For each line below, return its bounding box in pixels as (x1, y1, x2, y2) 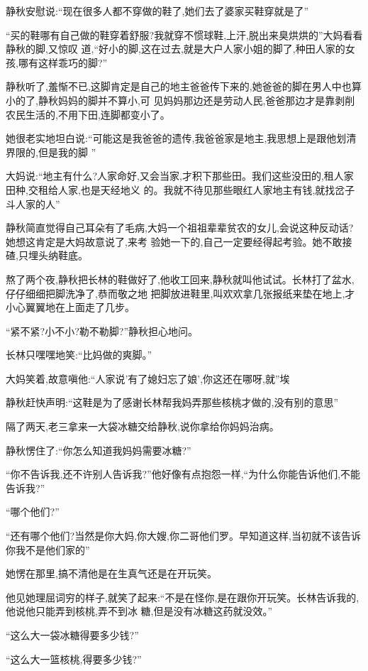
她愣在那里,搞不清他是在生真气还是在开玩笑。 (6, 566, 217, 581)
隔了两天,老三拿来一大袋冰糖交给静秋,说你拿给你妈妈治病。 (6, 419, 279, 434)
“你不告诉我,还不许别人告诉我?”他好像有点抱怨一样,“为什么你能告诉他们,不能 (6, 467, 361, 481)
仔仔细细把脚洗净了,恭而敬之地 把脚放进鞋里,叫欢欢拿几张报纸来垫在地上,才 (6, 285, 355, 300)
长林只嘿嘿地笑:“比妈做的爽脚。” (6, 347, 152, 362)
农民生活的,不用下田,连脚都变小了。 (6, 107, 170, 121)
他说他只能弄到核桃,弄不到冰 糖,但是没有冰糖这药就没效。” (6, 604, 273, 618)
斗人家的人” (6, 196, 60, 211)
